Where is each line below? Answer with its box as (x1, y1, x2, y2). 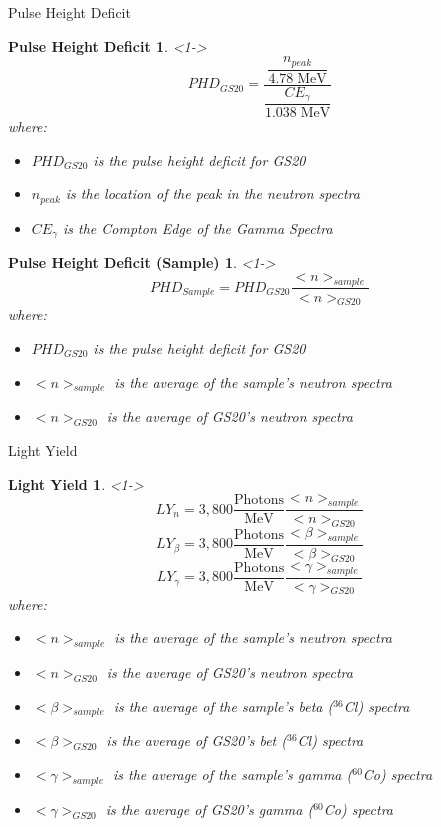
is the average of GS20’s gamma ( (105, 798, 314, 819)
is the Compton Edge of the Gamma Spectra (63, 217, 333, 238)
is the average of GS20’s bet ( (106, 730, 287, 751)
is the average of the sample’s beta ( (113, 695, 334, 716)
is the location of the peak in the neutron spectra (65, 183, 360, 204)
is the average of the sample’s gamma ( (113, 764, 353, 785)
